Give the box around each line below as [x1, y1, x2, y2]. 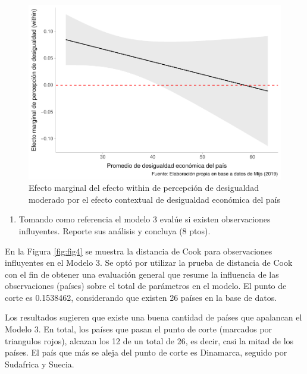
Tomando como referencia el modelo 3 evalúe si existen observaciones [18, 213, 271, 225]
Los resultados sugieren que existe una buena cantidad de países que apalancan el [5, 311, 302, 323]
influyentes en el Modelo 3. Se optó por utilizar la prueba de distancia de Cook [5, 256, 293, 269]
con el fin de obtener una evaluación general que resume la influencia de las [5, 268, 279, 280]
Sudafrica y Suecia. [5, 357, 74, 370]
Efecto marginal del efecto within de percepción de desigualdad [29, 181, 259, 194]
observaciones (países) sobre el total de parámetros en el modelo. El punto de [5, 279, 287, 292]
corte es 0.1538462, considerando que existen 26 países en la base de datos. [5, 291, 277, 303]
